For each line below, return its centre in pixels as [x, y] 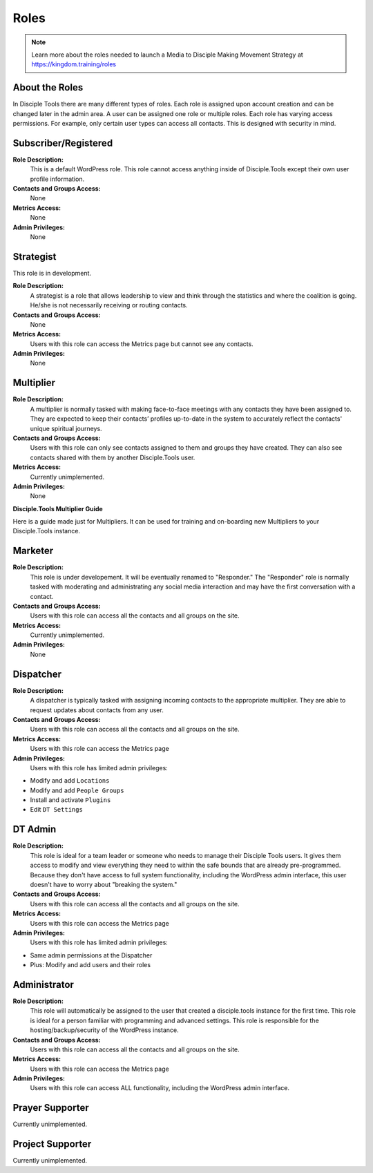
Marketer [33, 551]
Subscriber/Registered [63, 143]
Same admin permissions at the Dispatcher [91, 955]
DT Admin [35, 829]
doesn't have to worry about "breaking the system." [104, 884]
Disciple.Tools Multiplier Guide [58, 508]
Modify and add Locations [70, 781]
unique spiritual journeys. [66, 428]
